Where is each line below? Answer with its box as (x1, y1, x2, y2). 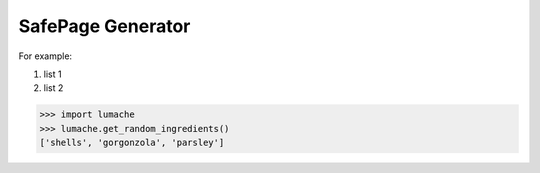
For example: (18, 50, 73, 62)
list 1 (43, 68, 62, 80)
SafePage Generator (18, 15, 191, 37)
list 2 (43, 82, 64, 94)
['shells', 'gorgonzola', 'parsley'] (39, 137, 225, 149)
